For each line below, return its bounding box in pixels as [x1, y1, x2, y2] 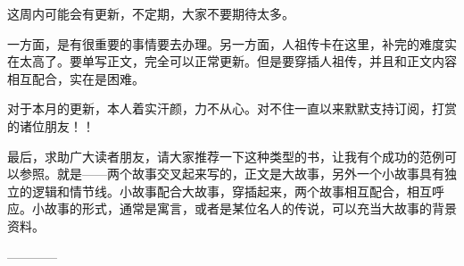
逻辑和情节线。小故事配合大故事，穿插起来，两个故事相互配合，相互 [31, 181, 432, 200]
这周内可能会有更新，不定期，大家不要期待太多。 [7, 4, 294, 22]
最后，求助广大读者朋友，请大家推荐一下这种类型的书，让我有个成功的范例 [7, 146, 444, 165]
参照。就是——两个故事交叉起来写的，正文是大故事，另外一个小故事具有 [19, 164, 444, 183]
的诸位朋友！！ [7, 116, 95, 135]
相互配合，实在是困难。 [7, 69, 145, 87]
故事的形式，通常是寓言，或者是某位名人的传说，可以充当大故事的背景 [44, 199, 457, 218]
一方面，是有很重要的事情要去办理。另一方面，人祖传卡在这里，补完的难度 [7, 34, 444, 53]
